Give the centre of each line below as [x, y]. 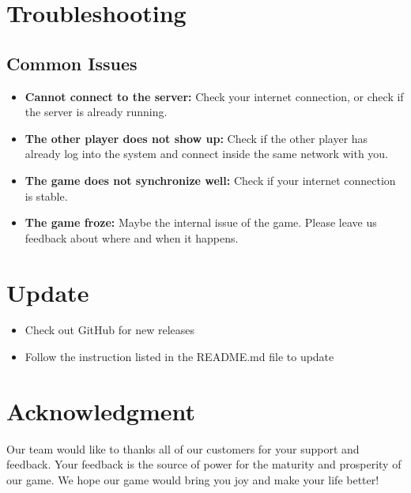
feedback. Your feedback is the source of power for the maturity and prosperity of [204, 464]
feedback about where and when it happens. [132, 237]
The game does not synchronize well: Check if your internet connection [210, 180]
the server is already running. [96, 112]
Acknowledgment [101, 410]
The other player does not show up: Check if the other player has [196, 138]
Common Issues [72, 63]
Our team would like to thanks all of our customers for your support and [183, 448]
